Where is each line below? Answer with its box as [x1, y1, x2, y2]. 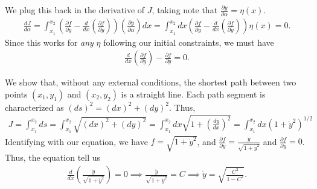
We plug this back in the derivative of [5, 4, 145, 16]
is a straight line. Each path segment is [121, 87, 266, 100]
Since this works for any [5, 36, 94, 48]
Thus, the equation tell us [5, 151, 101, 164]
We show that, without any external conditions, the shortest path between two [5, 76, 296, 88]
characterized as [5, 101, 64, 113]
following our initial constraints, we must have [103, 36, 274, 48]
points [5, 87, 28, 100]
